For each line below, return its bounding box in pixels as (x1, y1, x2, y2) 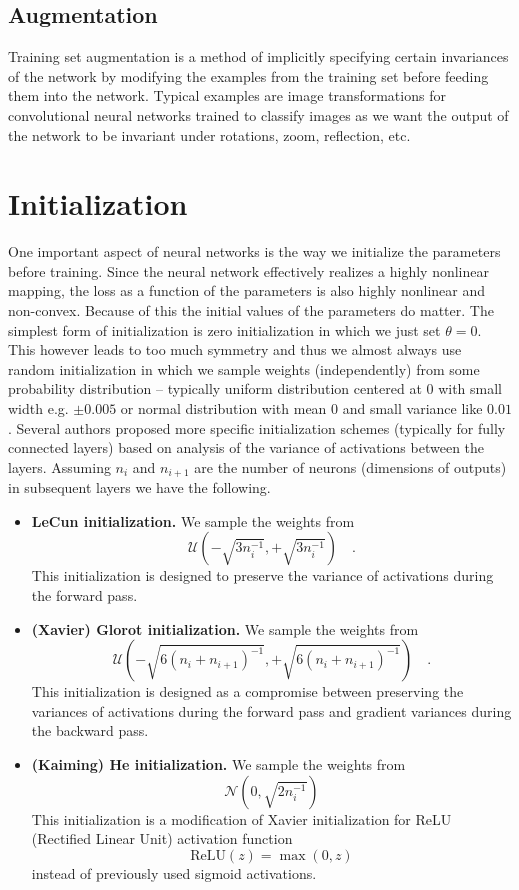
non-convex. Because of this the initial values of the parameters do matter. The (8, 300, 494, 321)
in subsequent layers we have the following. (8, 477, 271, 498)
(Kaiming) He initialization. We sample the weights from (31, 754, 406, 775)
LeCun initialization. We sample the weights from (31, 510, 355, 531)
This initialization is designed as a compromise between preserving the (31, 681, 464, 702)
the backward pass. (31, 720, 149, 741)
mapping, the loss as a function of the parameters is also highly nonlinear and (8, 280, 485, 301)
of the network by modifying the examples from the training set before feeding (8, 65, 489, 86)
